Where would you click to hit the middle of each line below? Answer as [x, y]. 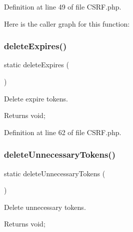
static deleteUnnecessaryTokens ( [55, 173]
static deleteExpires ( [36, 65]
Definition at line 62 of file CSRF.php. [63, 132]
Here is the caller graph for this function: [67, 23]
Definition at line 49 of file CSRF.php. [63, 7]
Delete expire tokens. [36, 98]
